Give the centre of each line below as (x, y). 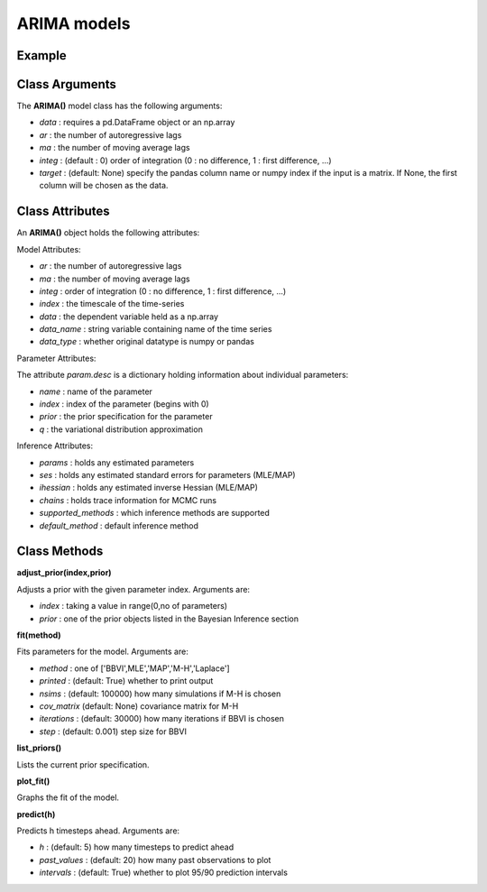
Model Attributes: (49, 249)
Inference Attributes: (55, 446)
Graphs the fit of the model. (68, 797)
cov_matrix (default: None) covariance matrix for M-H (139, 706)
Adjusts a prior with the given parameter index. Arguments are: (133, 589)
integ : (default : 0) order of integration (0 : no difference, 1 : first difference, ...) (186, 160)
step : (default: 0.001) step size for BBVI (113, 731)
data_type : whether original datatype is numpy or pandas (147, 342)
